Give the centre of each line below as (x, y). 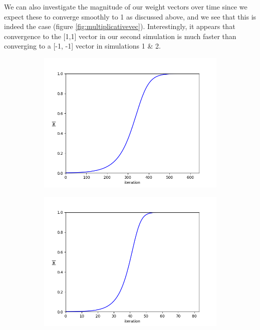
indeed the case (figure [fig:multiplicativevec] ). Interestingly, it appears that (120, 26)
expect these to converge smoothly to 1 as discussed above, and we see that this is (130, 16)
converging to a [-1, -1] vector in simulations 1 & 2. (82, 46)
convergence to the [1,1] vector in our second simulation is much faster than (120, 36)
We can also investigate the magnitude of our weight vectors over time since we (126, 7)
